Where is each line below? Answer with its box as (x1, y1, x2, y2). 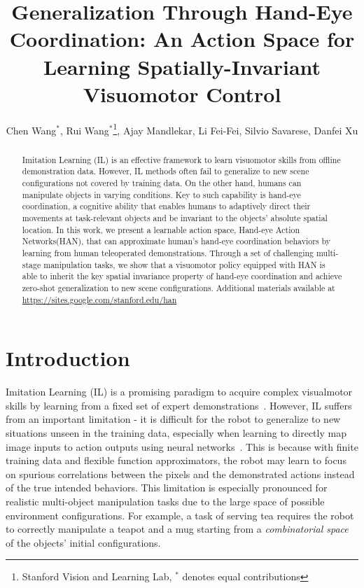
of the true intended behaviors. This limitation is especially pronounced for (6, 480, 328, 495)
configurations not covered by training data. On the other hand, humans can (22, 177, 302, 189)
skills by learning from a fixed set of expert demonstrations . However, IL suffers (6, 398, 352, 412)
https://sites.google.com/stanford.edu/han (22, 293, 177, 305)
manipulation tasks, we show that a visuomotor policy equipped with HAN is (43, 258, 325, 270)
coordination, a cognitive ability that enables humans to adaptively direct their (22, 200, 311, 212)
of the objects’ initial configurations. (6, 535, 161, 549)
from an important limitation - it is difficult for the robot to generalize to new (6, 412, 341, 426)
